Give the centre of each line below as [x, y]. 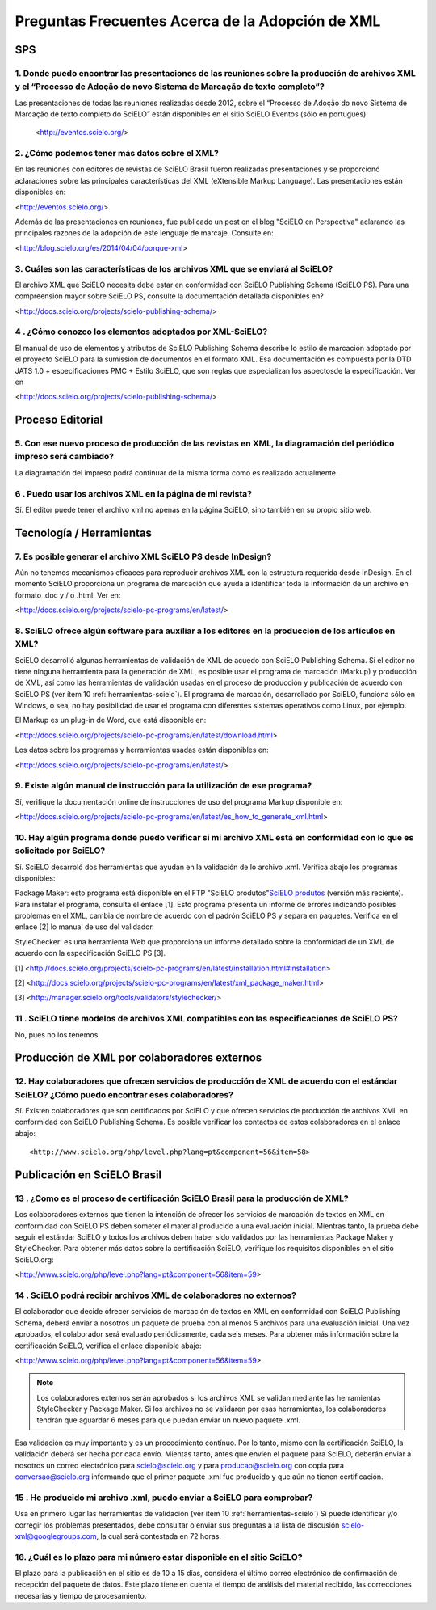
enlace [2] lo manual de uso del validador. [85, 927]
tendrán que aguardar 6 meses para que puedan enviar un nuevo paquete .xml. [169, 1420]
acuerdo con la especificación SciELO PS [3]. [90, 953]
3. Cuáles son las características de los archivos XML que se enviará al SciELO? [174, 268]
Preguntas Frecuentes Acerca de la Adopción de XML [198, 21]
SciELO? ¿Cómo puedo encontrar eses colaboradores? [124, 1094]
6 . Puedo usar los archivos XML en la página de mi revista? [133, 493]
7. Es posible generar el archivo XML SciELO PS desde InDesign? [143, 556]
